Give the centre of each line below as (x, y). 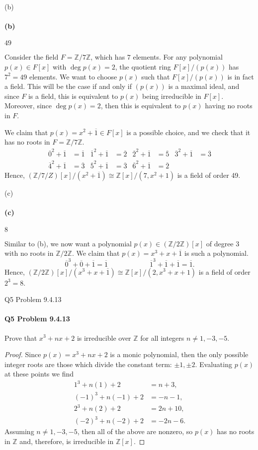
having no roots (229, 106)
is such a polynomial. (216, 253)
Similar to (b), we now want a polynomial (68, 243)
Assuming (19, 431)
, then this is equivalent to (141, 106)
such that (156, 76)
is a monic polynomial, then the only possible (179, 354)
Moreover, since (28, 106)
